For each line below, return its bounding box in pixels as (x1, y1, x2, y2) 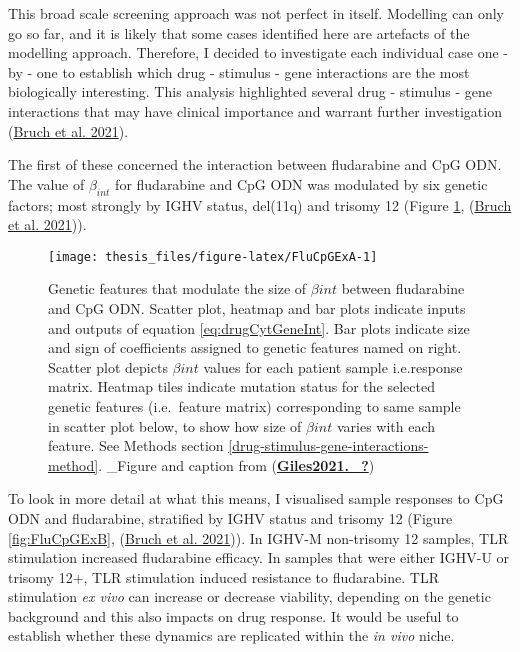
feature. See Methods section (48, 435, 224, 456)
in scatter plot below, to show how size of (48, 415, 302, 436)
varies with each (336, 415, 436, 436)
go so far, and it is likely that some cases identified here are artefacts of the (8, 22, 470, 43)
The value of (8, 173, 85, 194)
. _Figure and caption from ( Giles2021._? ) (98, 454, 375, 475)
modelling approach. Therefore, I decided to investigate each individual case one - (8, 42, 508, 63)
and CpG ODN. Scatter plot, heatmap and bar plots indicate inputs (48, 297, 466, 318)
